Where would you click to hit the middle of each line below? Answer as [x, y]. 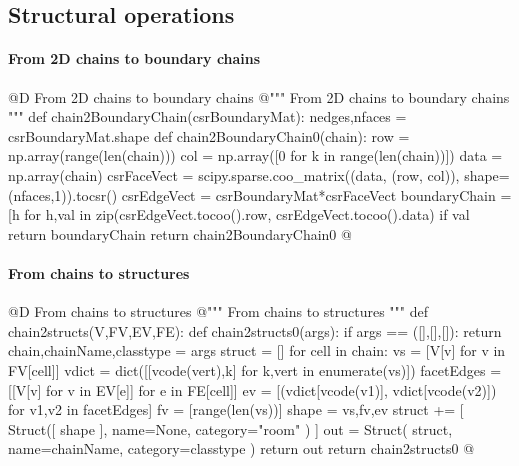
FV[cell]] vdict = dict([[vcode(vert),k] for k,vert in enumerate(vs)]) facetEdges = [255, 369]
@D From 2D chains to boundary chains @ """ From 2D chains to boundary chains [259, 96]
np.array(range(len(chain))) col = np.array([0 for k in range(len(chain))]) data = [255, 155]
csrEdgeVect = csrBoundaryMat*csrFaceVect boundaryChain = [316, 194]
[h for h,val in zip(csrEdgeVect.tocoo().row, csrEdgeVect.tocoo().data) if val [239, 214]
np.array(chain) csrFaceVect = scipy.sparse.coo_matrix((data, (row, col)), [234, 174]
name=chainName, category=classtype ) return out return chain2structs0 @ [241, 448]
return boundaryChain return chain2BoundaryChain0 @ [180, 233]
